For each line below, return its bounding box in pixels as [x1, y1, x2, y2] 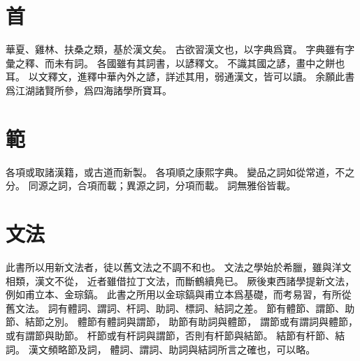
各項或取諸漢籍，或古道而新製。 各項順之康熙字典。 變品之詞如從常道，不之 [6, 164, 355, 179]
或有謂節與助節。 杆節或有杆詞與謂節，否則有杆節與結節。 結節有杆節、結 [6, 327, 345, 342]
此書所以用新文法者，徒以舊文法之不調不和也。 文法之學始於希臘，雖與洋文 [6, 259, 352, 274]
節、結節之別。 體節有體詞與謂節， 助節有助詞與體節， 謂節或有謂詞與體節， [6, 314, 358, 329]
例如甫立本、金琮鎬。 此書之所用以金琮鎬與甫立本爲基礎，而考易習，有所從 [6, 287, 352, 302]
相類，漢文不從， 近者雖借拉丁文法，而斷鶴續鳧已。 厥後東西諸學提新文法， [6, 273, 355, 288]
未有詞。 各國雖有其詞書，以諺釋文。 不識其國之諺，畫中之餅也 [54, 55, 345, 70]
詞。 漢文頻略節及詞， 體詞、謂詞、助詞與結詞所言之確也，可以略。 [6, 341, 316, 356]
